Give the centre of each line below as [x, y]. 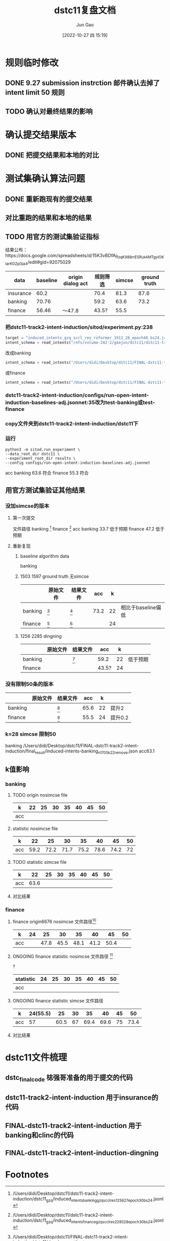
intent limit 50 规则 [35, 92]
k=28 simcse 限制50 [31, 734]
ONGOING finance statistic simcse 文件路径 [58, 1000]
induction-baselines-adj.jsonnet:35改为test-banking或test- [80, 403]
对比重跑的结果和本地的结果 [49, 218]
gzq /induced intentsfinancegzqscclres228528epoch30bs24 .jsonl [105, 1221]
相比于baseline [138, 607]
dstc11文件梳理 [36, 1057]
